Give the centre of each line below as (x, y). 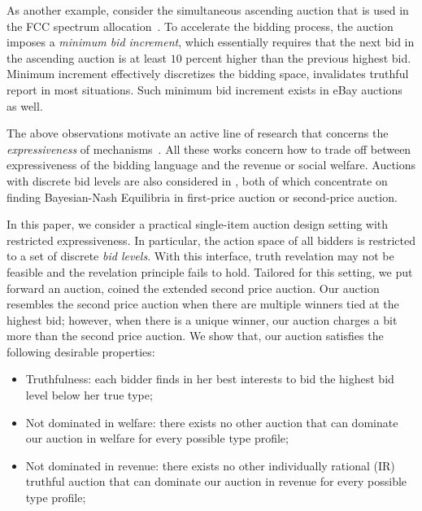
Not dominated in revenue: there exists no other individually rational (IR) (210, 465)
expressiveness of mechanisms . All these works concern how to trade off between (209, 148)
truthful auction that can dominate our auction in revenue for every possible (216, 481)
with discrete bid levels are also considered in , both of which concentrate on (197, 180)
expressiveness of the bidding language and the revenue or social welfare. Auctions (211, 165)
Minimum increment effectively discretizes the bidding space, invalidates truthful (208, 74)
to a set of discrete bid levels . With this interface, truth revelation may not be (200, 256)
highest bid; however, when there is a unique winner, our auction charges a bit (202, 319)
